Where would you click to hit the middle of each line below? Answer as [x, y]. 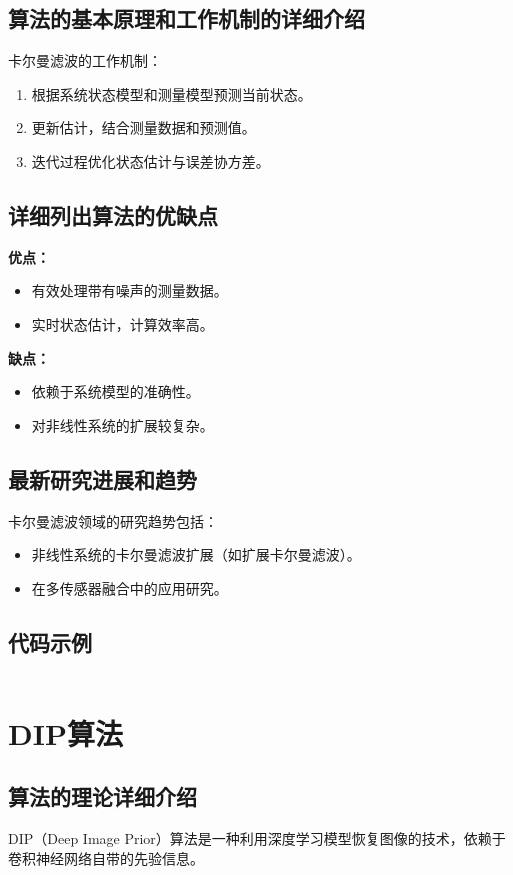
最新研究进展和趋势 [102, 478]
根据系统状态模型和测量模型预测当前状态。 [171, 93]
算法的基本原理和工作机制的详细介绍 [186, 18]
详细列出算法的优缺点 [113, 214]
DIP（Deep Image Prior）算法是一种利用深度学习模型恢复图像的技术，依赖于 [257, 838]
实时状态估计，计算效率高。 [122, 323]
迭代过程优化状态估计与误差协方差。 [150, 160]
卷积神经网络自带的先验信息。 [106, 857]
